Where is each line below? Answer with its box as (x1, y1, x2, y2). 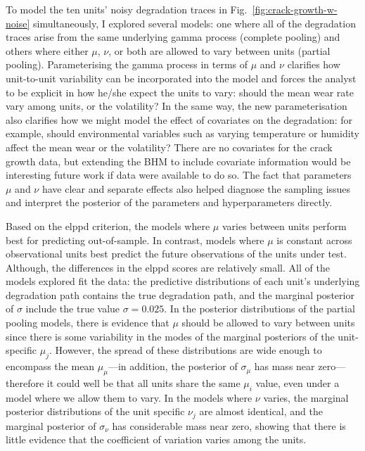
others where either (6, 43, 89, 58)
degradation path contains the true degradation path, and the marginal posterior (6, 287, 354, 302)
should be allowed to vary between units (181, 315, 355, 330)
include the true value (25, 301, 120, 316)
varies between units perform (222, 218, 347, 233)
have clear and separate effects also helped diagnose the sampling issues (41, 181, 351, 196)
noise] (6, 15, 30, 30)
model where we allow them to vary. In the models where (6, 390, 252, 405)
